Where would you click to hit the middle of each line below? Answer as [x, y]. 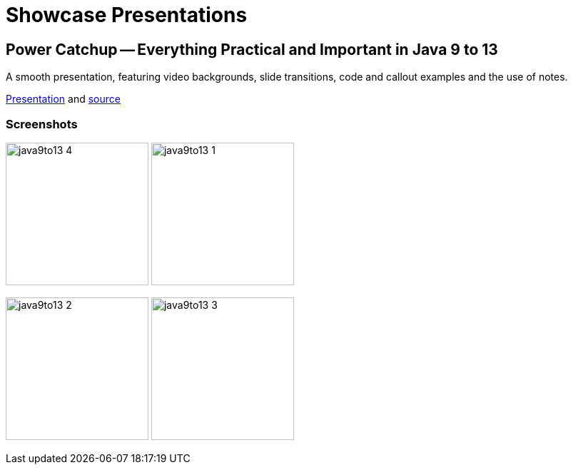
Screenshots [42, 124]
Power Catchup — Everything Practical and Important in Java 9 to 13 [252, 49]
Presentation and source [63, 99]
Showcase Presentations [127, 15]
